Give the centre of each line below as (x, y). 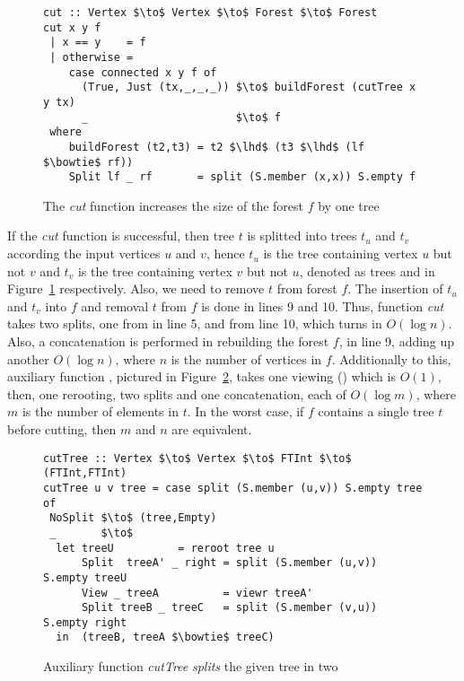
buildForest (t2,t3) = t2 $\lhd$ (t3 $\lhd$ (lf (216, 147)
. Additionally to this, (391, 358)
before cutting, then (62, 429)
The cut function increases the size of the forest (174, 205)
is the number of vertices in (246, 358)
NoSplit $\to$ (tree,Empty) (133, 518)
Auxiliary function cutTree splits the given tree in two (191, 666)
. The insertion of (395, 288)
